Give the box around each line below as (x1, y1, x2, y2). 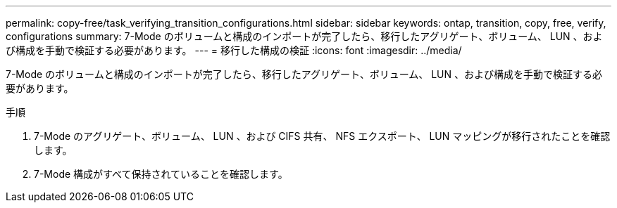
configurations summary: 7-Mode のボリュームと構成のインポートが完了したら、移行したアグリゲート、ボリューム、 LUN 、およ (6, 30, 603, 42)
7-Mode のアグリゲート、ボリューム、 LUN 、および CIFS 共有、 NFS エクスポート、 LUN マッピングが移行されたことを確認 (34, 130, 611, 142)
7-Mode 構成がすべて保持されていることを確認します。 (34, 168, 288, 180)
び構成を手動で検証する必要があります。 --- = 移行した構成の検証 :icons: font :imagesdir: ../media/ (6, 44, 462, 56)
